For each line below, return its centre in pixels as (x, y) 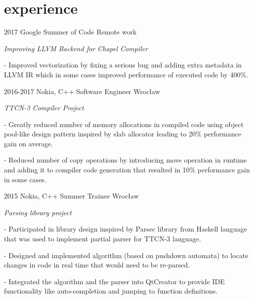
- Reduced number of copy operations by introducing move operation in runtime (126, 160)
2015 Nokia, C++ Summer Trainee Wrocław (71, 196)
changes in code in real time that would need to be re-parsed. (97, 265)
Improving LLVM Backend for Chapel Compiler (76, 48)
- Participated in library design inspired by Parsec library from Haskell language (126, 229)
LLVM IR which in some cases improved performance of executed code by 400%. (126, 74)
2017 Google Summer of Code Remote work (70, 32)
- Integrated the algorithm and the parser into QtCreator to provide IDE (114, 281)
